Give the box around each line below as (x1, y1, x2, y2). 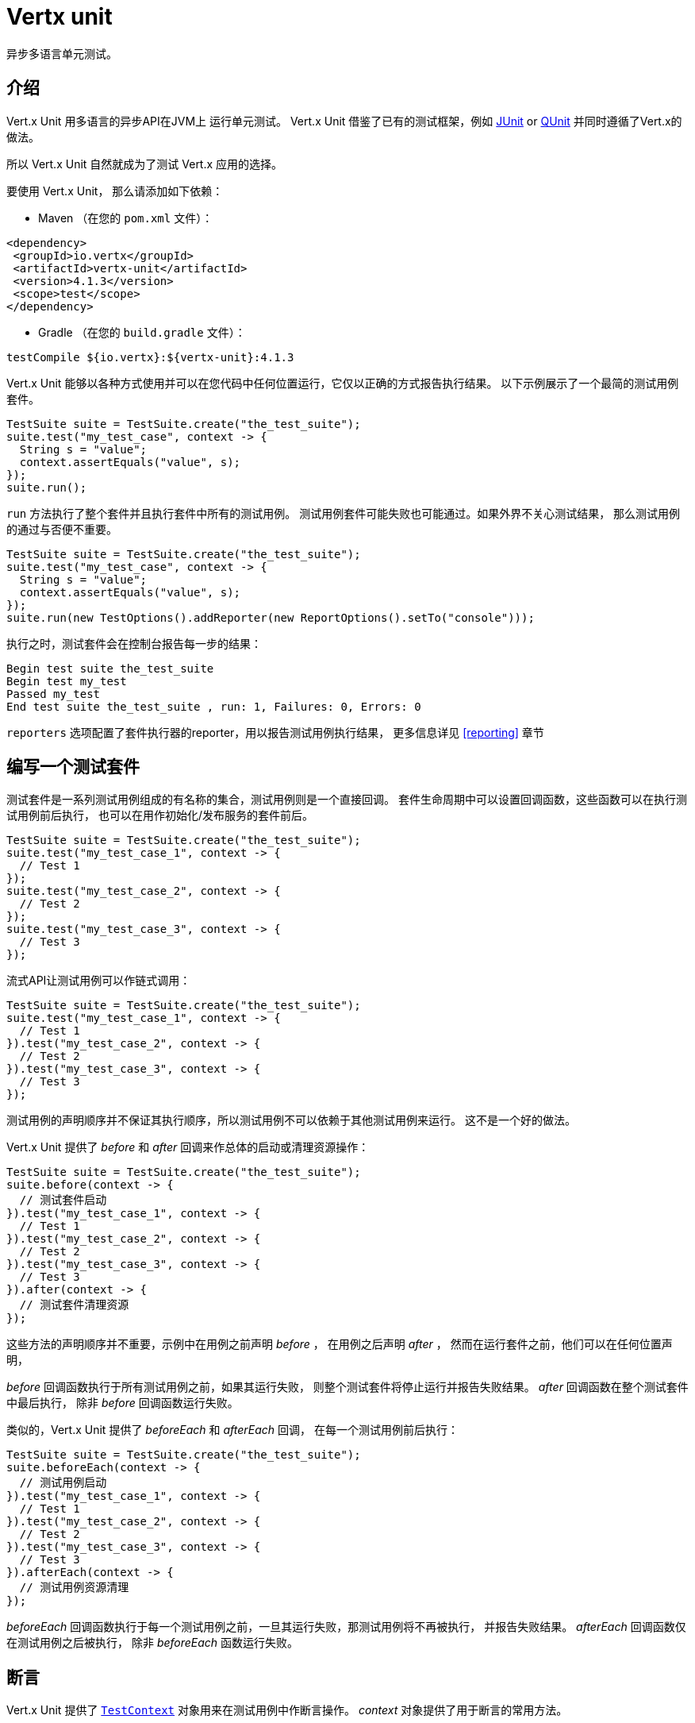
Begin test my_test (6, 674, 127, 688)
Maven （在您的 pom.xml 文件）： (38, 210, 213, 225)
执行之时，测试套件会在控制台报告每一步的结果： (6, 636, 262, 650)
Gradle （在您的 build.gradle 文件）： (38, 325, 246, 339)
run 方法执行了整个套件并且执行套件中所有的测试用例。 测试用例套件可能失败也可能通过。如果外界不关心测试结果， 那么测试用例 (6, 506, 681, 520)
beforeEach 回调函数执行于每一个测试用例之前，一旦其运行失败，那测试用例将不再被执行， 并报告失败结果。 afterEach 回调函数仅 (6, 1620, 686, 1634)
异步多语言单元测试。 (6, 46, 117, 60)
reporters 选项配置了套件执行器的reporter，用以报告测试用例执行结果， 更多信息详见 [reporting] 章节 (6, 725, 544, 739)
